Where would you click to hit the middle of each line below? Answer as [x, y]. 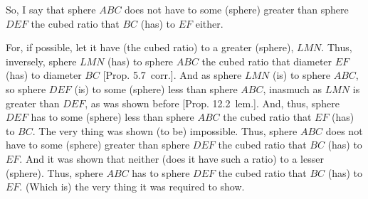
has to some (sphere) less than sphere [112, 117]
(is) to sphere [301, 75]
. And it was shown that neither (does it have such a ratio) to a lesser [172, 158]
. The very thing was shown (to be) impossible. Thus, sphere [165, 130]
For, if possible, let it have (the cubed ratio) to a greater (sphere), [150, 47]
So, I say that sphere [51, 9]
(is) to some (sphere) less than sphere [156, 88]
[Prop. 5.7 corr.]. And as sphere [172, 75]
